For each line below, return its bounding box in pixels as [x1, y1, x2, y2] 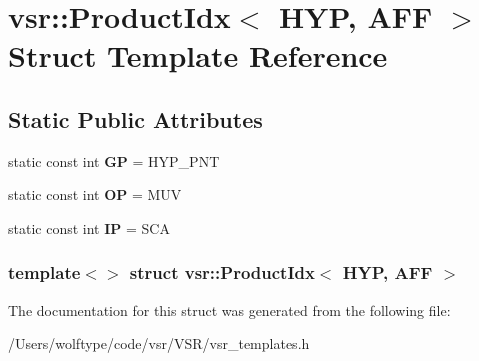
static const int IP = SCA [8, 217, 170, 238]
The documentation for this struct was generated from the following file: [8, 299, 451, 320]
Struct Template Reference [8, 35, 388, 76]
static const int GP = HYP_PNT [8, 150, 220, 171]
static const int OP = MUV [8, 184, 182, 205]
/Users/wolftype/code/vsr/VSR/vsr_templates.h [8, 333, 310, 354]
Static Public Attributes [8, 103, 263, 134]
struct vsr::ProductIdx [129, 260, 315, 285]
